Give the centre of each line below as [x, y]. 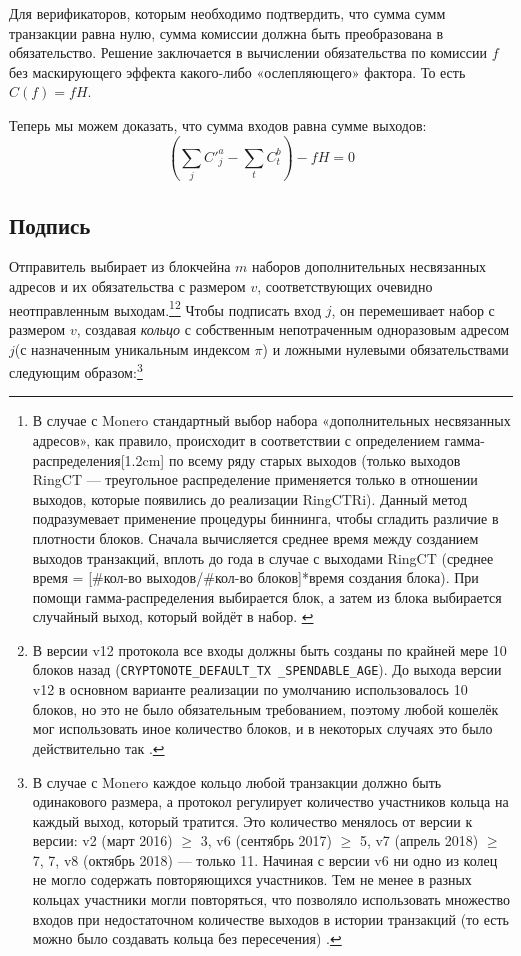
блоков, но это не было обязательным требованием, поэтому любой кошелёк [265, 708]
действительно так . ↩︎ [98, 747]
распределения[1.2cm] [98, 459]
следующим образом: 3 [76, 370]
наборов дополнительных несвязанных [369, 266]
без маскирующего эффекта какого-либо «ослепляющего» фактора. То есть [237, 71]
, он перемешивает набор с [413, 309]
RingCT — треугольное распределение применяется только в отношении [255, 479]
